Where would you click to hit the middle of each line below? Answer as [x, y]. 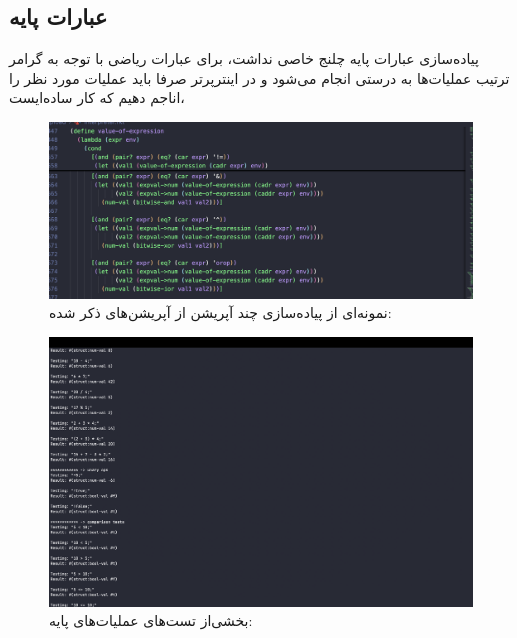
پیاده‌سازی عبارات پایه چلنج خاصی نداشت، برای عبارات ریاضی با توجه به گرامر [244, 58]
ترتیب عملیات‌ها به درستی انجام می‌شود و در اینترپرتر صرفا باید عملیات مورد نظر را [259, 77]
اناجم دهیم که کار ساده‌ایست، [97, 97]
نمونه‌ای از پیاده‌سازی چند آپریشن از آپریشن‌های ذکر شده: [220, 312]
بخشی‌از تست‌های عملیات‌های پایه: [151, 620]
